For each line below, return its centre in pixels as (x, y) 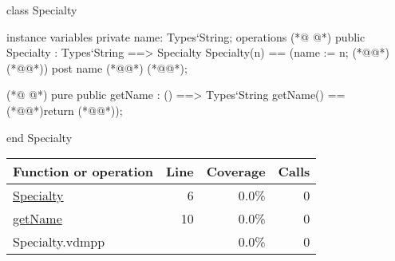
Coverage (236, 172)
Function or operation (83, 172)
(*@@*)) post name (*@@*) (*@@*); (97, 67)
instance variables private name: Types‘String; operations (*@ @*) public (186, 36)
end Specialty (39, 137)
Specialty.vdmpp (59, 242)
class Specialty (42, 10)
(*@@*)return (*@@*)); (65, 110)
